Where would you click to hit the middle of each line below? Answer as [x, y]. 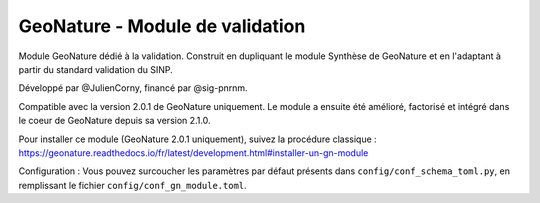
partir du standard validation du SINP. [96, 69]
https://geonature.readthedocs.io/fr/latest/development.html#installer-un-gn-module [193, 152]
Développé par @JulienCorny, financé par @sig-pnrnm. [133, 88]
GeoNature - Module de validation [162, 26]
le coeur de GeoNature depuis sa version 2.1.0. [114, 121]
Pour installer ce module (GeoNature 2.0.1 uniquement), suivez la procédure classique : [197, 139]
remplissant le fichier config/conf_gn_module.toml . [132, 185]
